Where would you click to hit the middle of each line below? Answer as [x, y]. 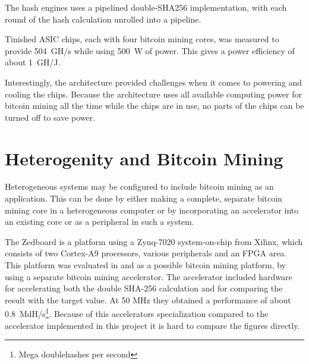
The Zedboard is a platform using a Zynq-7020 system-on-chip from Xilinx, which [154, 241]
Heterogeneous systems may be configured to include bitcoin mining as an [139, 186]
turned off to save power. [50, 117]
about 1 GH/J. [33, 62]
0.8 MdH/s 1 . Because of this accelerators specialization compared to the [137, 313]
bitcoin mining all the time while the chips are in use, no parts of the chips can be [154, 106]
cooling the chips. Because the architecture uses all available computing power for [153, 94]
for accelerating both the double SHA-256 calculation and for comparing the [144, 288]
